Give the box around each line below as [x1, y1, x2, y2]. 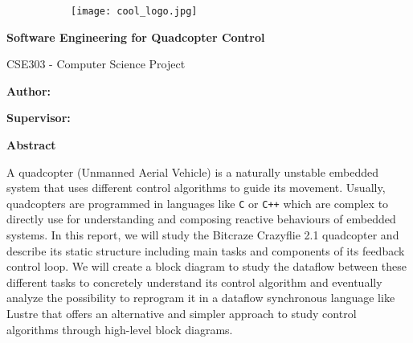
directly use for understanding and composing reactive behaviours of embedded [6, 210, 396, 227]
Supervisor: [6, 109, 71, 126]
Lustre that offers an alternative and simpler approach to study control [6, 305, 357, 322]
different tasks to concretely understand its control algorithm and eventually [6, 273, 382, 290]
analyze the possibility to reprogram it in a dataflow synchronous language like [6, 289, 395, 306]
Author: [6, 82, 51, 99]
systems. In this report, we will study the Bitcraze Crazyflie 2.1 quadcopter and [6, 227, 399, 243]
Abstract [6, 137, 56, 153]
